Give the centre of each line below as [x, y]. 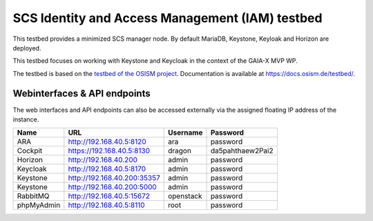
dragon [180, 151]
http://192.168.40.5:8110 [106, 205]
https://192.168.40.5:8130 [109, 151]
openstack [185, 196]
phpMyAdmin [39, 205]
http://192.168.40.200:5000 [112, 187]
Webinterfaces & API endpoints [82, 93]
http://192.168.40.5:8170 [107, 169]
